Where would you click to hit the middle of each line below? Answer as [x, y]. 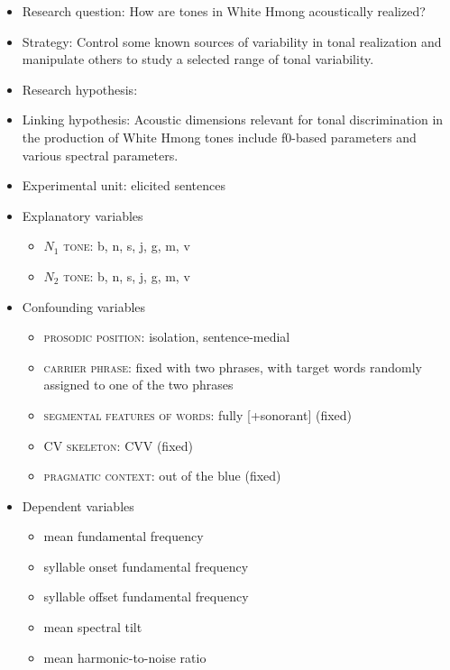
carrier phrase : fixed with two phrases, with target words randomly [233, 367]
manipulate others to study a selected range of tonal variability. [198, 59]
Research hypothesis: [80, 89]
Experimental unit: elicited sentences [124, 185]
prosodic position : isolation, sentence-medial [167, 337]
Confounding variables [84, 306]
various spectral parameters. [100, 155]
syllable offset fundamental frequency [146, 597]
